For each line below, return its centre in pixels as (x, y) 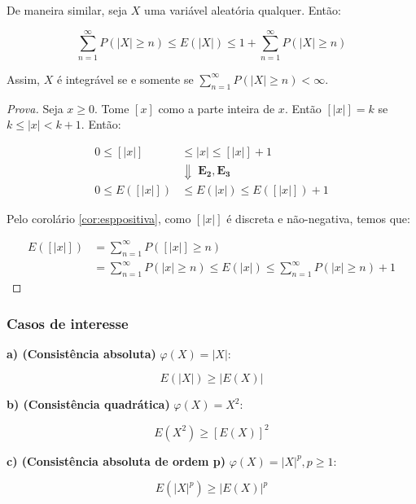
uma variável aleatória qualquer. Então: (243, 10)
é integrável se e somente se (125, 79)
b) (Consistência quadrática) (88, 404)
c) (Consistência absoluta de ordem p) (116, 460)
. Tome (112, 108)
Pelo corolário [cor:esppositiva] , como (99, 218)
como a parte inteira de (217, 108)
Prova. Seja (35, 108)
